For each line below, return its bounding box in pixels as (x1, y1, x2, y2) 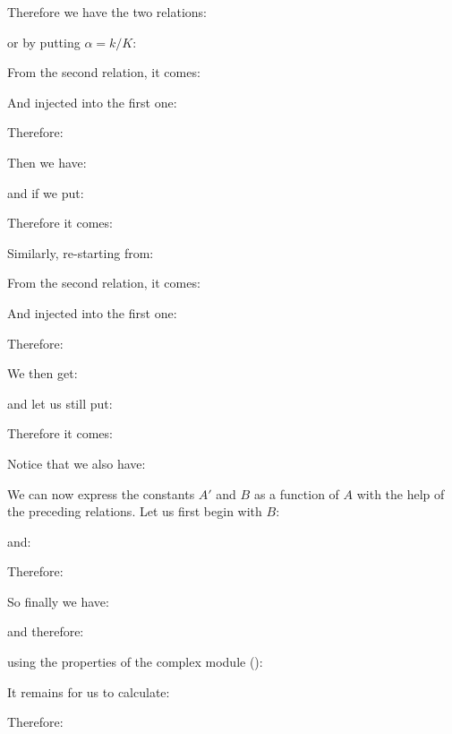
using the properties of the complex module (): (7, 652, 263, 671)
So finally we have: (7, 592, 109, 610)
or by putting (7, 32, 81, 51)
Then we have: (7, 152, 87, 171)
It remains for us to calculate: (7, 682, 170, 701)
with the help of (356, 484, 445, 503)
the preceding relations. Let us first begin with (7, 502, 262, 521)
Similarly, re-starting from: (7, 243, 154, 262)
